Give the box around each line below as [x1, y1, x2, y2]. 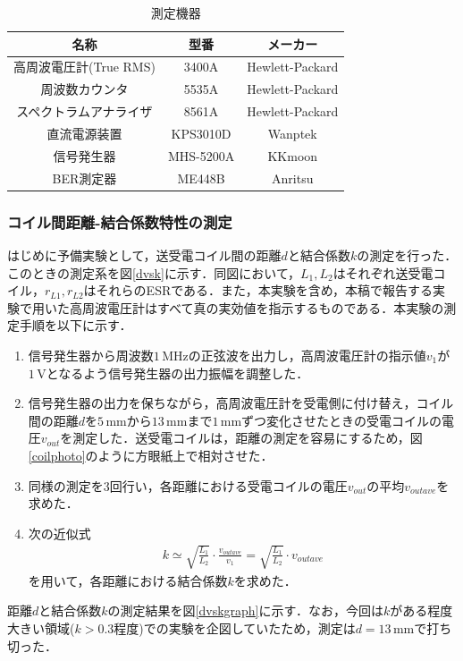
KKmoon [267, 146, 318, 165]
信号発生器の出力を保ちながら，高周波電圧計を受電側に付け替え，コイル [28, 394, 454, 412]
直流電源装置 [46, 123, 122, 142]
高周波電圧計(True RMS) [13, 57, 156, 76]
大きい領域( [7, 619, 75, 638]
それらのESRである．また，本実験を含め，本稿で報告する [96, 281, 434, 300]
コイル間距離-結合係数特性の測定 [7, 210, 232, 233]
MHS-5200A [167, 146, 235, 165]
